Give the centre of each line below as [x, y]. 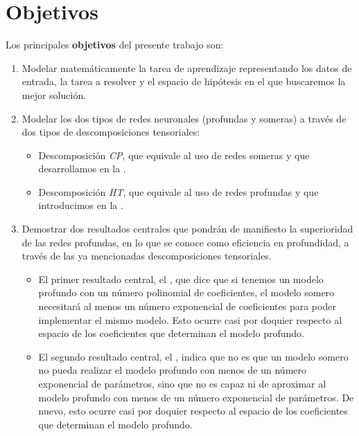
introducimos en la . [81, 205]
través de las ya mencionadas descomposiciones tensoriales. [147, 256]
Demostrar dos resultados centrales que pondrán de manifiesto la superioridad [187, 229]
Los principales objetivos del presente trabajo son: [115, 45]
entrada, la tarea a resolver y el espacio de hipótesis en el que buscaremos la [184, 81]
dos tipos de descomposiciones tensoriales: [111, 132]
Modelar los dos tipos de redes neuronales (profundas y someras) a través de [184, 118]
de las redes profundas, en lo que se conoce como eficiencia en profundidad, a [185, 242]
